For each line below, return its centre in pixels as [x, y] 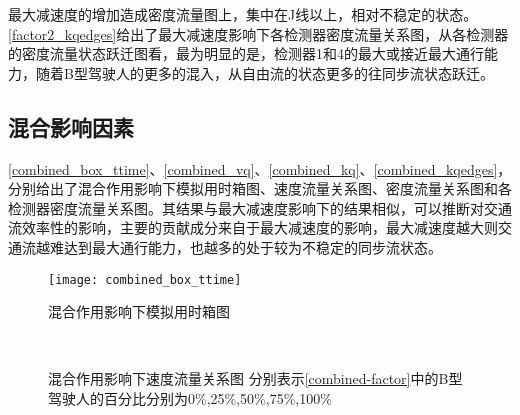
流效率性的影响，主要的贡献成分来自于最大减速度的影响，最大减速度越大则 [253, 227]
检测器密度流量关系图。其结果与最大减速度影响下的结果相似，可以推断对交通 [260, 207]
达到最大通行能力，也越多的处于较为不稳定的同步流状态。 [252, 246]
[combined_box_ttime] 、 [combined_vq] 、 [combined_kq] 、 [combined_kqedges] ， [260, 168]
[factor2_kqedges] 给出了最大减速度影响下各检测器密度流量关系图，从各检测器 [258, 33]
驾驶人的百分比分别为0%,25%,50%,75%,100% [190, 397]
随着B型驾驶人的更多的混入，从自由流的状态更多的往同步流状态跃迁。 [264, 72]
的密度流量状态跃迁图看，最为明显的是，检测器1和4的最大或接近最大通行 [246, 53]
